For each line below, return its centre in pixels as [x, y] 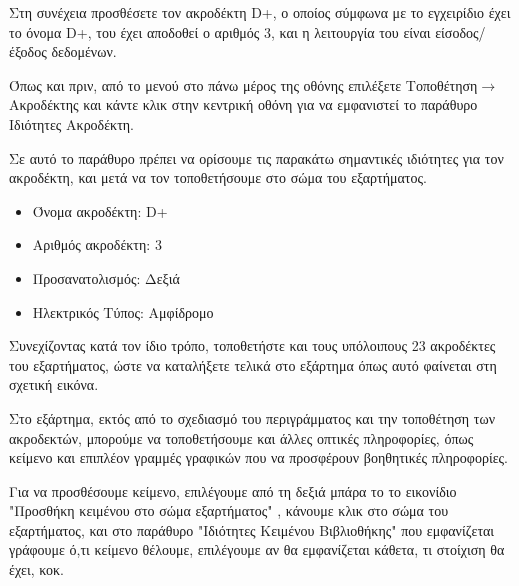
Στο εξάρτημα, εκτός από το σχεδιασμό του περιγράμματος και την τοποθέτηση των [252, 417]
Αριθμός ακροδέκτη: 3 [97, 244]
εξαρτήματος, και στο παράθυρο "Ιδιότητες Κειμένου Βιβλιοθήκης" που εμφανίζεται [252, 529]
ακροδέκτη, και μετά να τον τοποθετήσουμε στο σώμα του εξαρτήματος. [218, 177]
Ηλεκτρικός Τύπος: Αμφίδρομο [123, 311]
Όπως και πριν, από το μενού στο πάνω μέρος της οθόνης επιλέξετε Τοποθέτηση [243, 84]
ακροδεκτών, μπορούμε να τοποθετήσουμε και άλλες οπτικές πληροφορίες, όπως [241, 437]
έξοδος [28, 51]
